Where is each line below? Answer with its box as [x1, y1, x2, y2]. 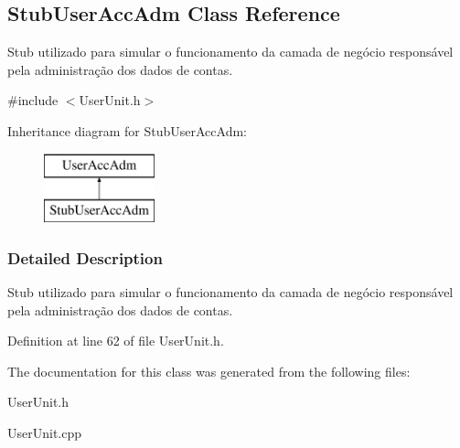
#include [7, 91, 59, 110]
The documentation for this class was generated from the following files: [7, 361, 411, 380]
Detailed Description [7, 246, 163, 269]
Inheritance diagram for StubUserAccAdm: [7, 121, 247, 140]
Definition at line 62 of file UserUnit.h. [7, 331, 224, 350]
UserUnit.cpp [7, 422, 82, 442]
